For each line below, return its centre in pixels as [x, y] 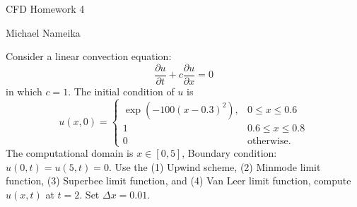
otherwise [268, 141]
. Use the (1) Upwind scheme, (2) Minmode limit [215, 166]
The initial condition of [124, 91]
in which [24, 91]
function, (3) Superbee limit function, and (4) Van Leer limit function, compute [178, 181]
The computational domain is [70, 153]
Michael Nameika [43, 32]
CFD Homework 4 [45, 8]
